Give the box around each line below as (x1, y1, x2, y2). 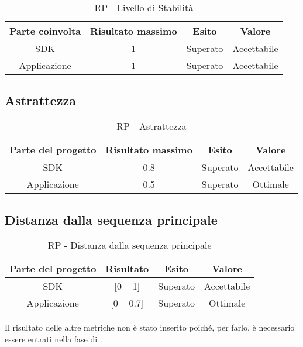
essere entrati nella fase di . (5, 333, 102, 345)
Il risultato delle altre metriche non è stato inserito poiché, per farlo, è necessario (5, 321, 295, 334)
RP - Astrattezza (116, 119, 187, 133)
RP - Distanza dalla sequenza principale (47, 238, 212, 252)
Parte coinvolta (9, 24, 81, 37)
